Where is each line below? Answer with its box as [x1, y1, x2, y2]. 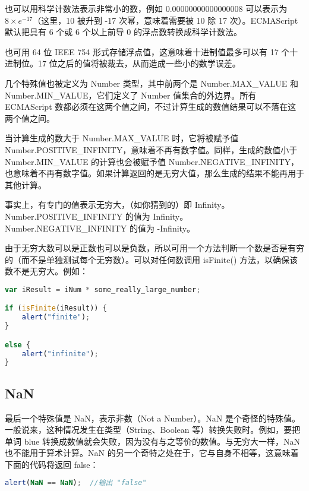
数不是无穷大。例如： [5, 265, 88, 277]
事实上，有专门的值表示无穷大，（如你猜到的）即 [5, 198, 192, 211]
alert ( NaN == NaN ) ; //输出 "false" [5, 479, 147, 487]
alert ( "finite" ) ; [21, 313, 90, 322]
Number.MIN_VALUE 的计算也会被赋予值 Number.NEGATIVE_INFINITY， [5, 155, 299, 167]
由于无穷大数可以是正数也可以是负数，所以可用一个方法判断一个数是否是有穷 [5, 242, 304, 254]
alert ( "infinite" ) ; [21, 349, 99, 358]
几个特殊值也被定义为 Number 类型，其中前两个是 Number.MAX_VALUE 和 [5, 77, 298, 89]
